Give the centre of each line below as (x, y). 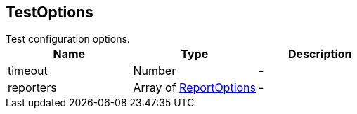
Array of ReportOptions (195, 88)
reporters (32, 88)
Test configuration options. (68, 39)
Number (155, 71)
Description (320, 54)
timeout (28, 71)
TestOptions (50, 12)
